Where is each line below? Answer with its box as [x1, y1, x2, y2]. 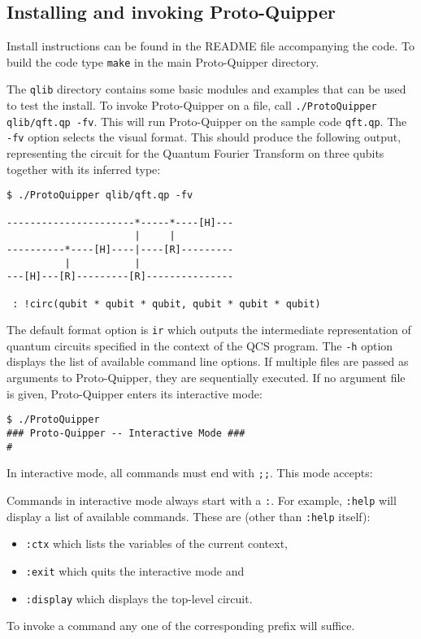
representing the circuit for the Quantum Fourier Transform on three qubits [7, 145, 384, 162]
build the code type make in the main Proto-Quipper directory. [7, 53, 319, 70]
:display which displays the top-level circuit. [25, 589, 253, 606]
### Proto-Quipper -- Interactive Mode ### [7, 427, 245, 439]
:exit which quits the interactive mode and [25, 562, 245, 579]
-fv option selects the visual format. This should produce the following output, [7, 128, 401, 146]
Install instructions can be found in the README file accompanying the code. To [7, 37, 414, 54]
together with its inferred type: [7, 160, 161, 177]
